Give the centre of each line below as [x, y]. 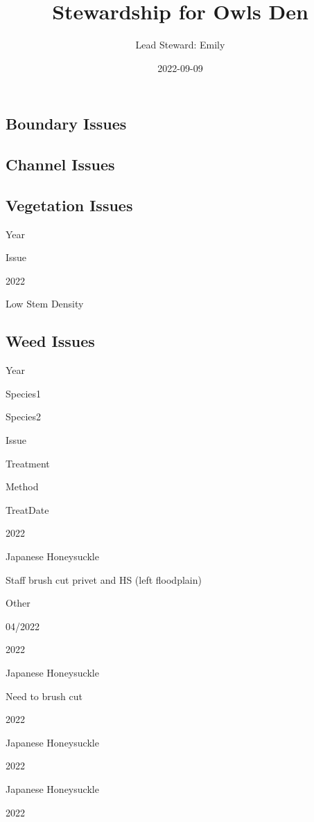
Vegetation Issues [69, 205]
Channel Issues [60, 164]
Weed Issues [50, 341]
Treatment [28, 463]
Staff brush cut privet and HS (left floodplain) [104, 579]
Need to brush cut [44, 696]
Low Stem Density [45, 304]
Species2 [24, 417]
